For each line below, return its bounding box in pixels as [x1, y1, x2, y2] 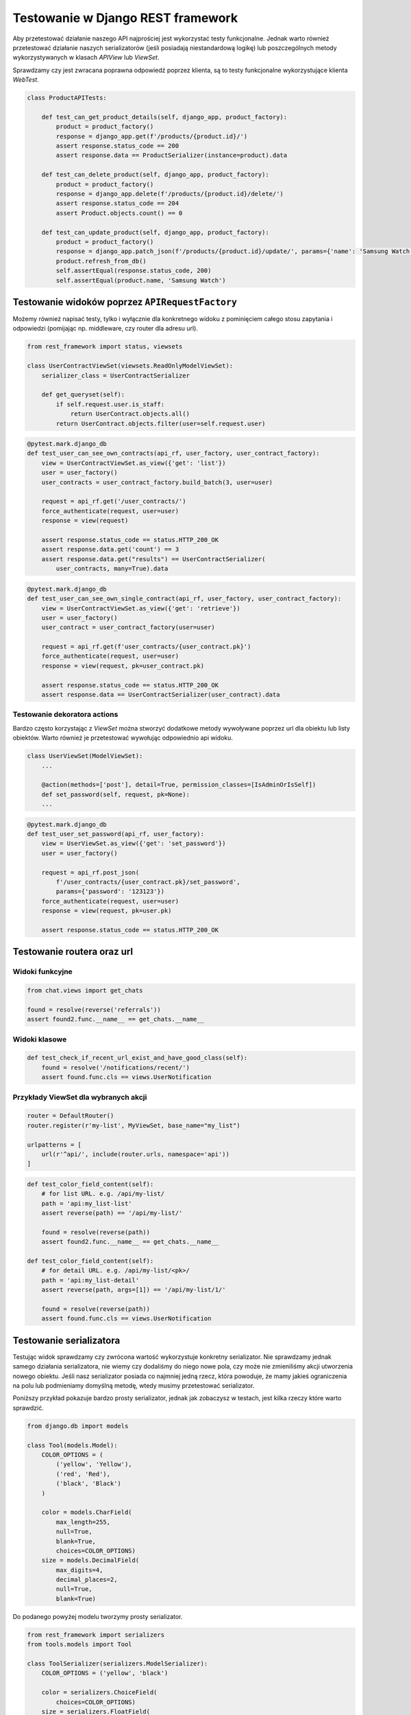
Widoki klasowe [12, 1034, 67, 1044]
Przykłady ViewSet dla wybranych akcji [12, 1092, 147, 1102]
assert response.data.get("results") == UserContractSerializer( [41, 555, 266, 563]
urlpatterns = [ [27, 1141, 82, 1148]
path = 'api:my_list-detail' [41, 1276, 140, 1284]
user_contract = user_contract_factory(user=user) [41, 624, 215, 631]
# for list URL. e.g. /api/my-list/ [41, 1190, 164, 1198]
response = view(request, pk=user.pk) [41, 907, 172, 915]
